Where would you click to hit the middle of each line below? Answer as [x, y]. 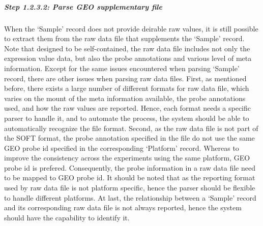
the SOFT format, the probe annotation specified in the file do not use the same [129, 138]
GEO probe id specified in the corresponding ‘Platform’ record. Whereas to [122, 148]
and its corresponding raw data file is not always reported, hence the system [123, 207]
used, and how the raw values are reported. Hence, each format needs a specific [127, 108]
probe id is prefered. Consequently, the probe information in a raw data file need [130, 167]
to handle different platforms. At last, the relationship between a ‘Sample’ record [130, 197]
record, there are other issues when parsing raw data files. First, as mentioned [125, 78]
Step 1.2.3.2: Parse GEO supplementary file [83, 6]
